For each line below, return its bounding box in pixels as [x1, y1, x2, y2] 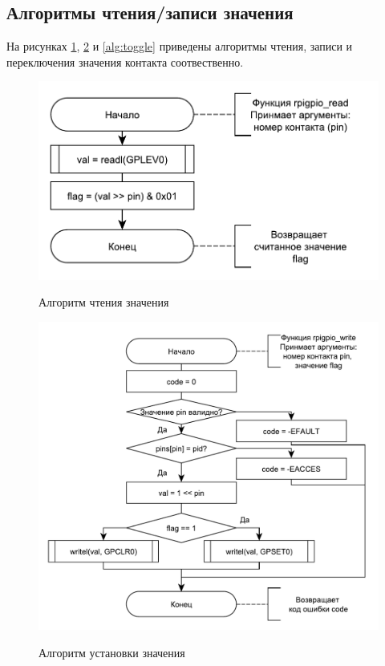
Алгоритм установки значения [38, 644, 185, 660]
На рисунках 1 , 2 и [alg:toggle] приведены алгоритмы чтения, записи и [6, 38, 353, 55]
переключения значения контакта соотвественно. [6, 53, 244, 70]
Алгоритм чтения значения [38, 294, 169, 311]
